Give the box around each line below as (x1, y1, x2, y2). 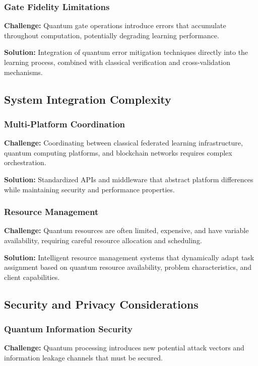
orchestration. (4, 157, 46, 168)
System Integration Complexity (4, 91, 171, 107)
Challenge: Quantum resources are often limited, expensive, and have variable (4, 225, 249, 236)
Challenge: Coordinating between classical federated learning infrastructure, (4, 137, 243, 148)
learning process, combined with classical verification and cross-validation (4, 57, 231, 67)
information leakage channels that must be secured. (4, 352, 163, 362)
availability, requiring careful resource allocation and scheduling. (4, 235, 202, 245)
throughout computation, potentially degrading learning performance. (4, 30, 219, 40)
